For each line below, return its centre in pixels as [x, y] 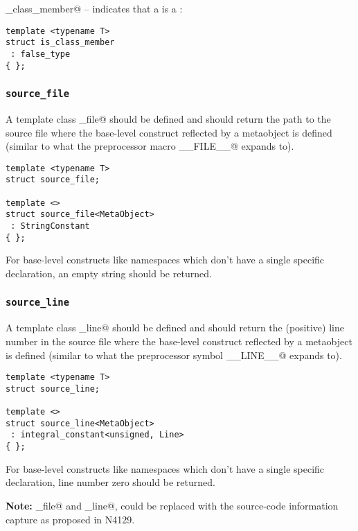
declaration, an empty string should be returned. [109, 273]
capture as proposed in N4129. [70, 519]
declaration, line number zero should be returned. [110, 482]
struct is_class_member [60, 43]
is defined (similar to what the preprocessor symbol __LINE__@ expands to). [174, 355]
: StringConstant [50, 226]
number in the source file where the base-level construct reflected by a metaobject [179, 341]
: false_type [41, 54]
